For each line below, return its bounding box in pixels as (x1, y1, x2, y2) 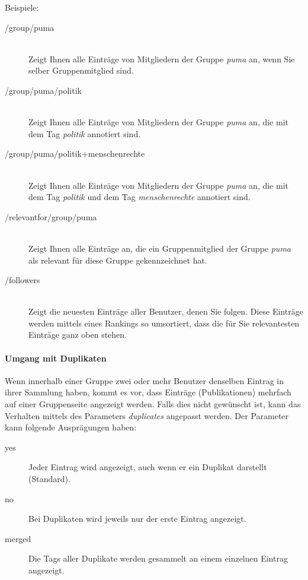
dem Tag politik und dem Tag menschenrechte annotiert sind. (28, 191, 251, 203)
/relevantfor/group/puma (5, 210, 97, 223)
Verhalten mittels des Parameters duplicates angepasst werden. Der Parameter (5, 409, 289, 421)
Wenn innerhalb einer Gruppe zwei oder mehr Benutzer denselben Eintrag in (5, 374, 284, 386)
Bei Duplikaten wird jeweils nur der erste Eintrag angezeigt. (28, 512, 246, 525)
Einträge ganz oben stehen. (28, 328, 127, 341)
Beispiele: (5, 1, 39, 13)
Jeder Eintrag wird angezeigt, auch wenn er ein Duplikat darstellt (28, 461, 267, 473)
